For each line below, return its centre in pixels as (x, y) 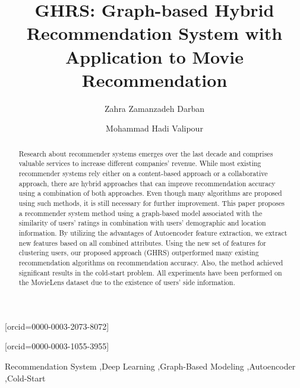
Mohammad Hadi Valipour (154, 128)
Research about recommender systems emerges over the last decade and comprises (146, 153)
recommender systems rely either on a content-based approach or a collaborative (143, 173)
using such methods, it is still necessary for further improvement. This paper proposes (151, 203)
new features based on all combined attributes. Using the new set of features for (142, 242)
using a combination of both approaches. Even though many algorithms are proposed (150, 193)
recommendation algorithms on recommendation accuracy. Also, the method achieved (151, 262)
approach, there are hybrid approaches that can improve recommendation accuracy (147, 183)
